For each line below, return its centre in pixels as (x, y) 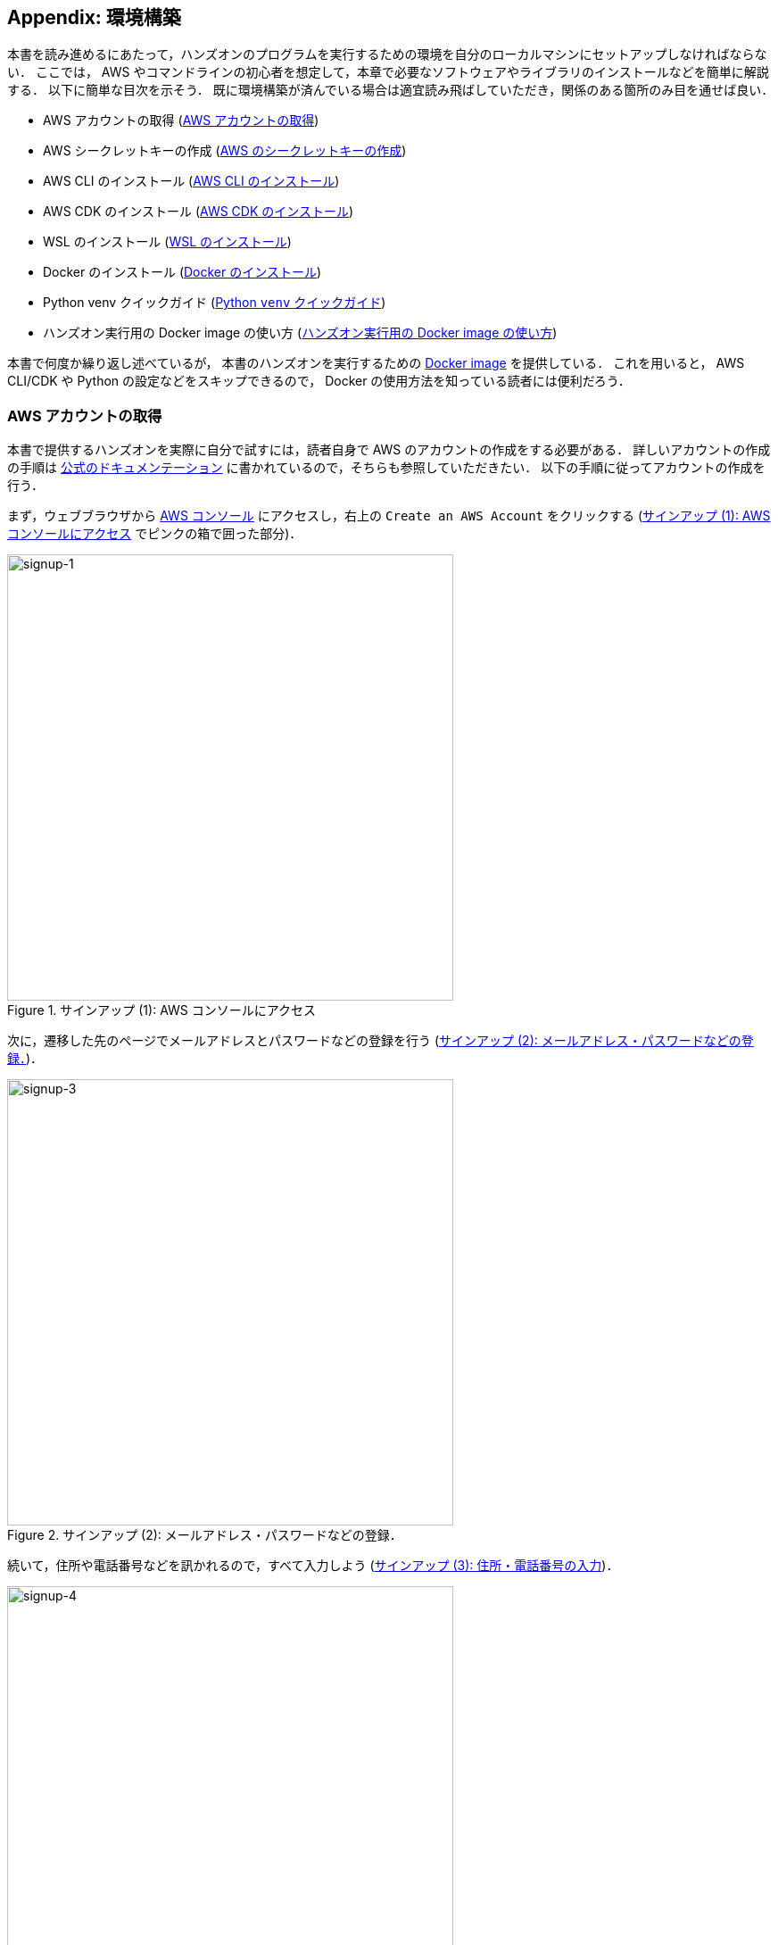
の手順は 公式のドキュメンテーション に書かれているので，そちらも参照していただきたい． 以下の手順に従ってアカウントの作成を (386, 468)
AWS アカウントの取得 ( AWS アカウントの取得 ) (181, 121)
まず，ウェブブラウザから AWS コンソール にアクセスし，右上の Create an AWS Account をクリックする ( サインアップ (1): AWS (389, 516)
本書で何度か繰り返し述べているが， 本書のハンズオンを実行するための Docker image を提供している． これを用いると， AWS (376, 363)
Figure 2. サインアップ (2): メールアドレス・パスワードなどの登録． (205, 1535)
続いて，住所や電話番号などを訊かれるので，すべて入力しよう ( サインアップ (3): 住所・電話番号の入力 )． (313, 1566)
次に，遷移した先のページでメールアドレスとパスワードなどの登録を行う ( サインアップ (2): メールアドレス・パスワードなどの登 (381, 1041)
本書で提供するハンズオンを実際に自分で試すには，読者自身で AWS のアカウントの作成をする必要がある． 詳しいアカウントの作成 (389, 450)
